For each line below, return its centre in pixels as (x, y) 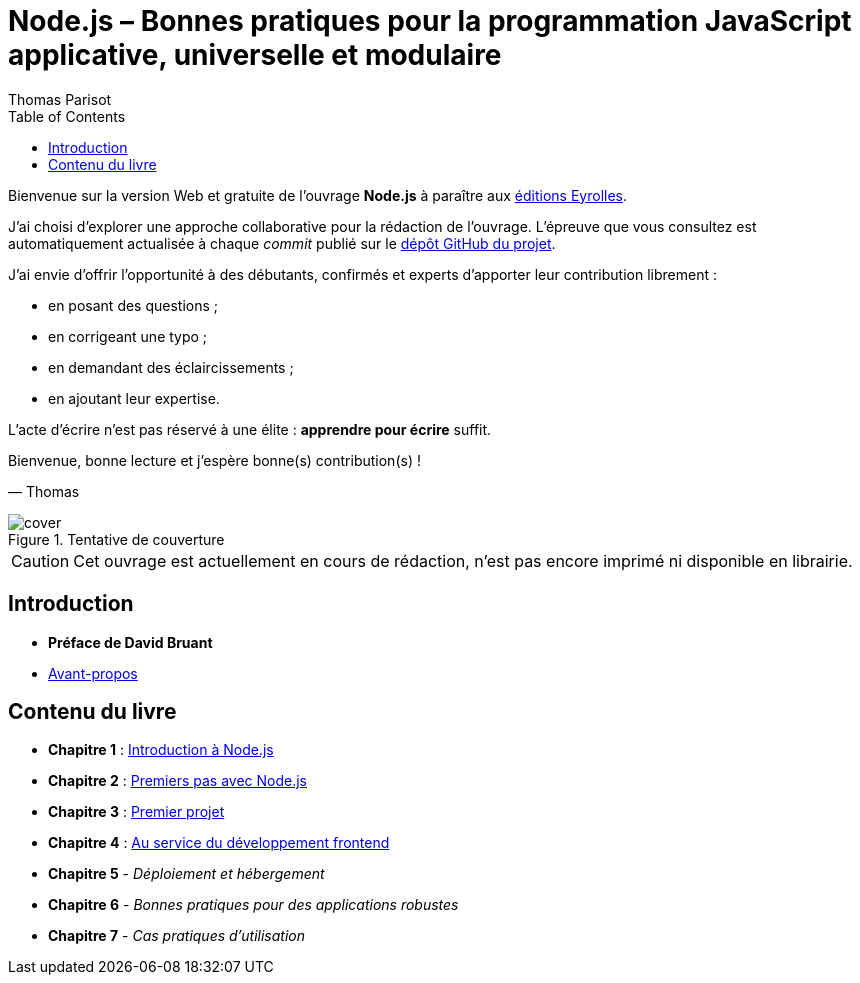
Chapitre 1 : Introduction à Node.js (161, 750)
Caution (40, 560)
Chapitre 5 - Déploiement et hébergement (186, 874)
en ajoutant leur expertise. (134, 398)
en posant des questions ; (133, 305)
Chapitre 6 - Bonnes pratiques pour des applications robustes (253, 905)
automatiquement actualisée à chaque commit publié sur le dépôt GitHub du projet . (282, 243)
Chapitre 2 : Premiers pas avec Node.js (177, 781)
